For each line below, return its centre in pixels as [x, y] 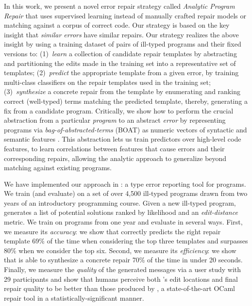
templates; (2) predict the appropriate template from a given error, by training [121, 72]
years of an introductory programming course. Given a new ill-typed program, [120, 202]
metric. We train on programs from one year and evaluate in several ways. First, [123, 222]
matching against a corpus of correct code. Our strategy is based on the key [117, 25]
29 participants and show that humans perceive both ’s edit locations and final [121, 279]
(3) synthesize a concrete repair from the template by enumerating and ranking [122, 91]
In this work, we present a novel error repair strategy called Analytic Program [119, 6]
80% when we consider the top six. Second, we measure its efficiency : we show [120, 250]
